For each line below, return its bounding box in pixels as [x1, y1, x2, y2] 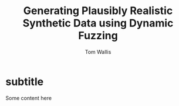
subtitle [5, 75, 44, 88]
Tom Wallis [85, 48, 112, 55]
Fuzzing [78, 29, 118, 42]
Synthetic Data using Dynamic [22, 16, 174, 30]
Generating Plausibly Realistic [23, 4, 173, 18]
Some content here [5, 94, 52, 101]
